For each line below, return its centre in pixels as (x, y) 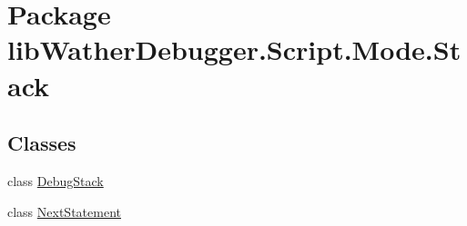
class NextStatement (64, 211)
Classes (42, 143)
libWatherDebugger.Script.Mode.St (234, 49)
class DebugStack (56, 180)
